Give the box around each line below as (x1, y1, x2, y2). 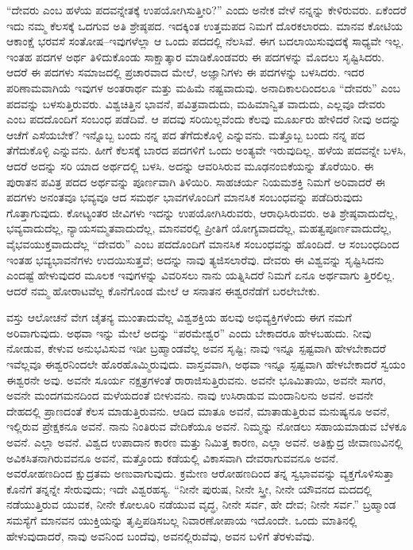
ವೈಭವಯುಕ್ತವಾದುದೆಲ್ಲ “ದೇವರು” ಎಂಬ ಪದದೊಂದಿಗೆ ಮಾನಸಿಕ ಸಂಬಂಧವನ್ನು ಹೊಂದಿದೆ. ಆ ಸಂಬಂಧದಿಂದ (6, 235, 399, 252)
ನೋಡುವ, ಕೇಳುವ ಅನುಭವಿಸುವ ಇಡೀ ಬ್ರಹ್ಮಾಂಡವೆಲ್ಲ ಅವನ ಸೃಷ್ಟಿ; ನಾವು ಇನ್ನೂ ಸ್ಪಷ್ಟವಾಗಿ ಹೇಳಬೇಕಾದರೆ (6, 340, 386, 357)
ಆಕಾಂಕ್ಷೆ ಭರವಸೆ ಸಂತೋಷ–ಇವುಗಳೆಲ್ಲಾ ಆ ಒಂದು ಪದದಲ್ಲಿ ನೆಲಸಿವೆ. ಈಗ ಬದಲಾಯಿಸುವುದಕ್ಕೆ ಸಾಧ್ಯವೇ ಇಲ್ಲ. (6, 33, 404, 49)
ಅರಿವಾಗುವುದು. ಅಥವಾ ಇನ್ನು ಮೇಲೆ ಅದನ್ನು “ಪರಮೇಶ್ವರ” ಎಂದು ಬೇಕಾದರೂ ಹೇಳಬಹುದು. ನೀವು (6, 324, 372, 341)
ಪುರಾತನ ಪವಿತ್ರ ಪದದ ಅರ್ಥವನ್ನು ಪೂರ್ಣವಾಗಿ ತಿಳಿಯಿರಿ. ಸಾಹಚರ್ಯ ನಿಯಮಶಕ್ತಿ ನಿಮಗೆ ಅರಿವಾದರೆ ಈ (6, 173, 385, 189)
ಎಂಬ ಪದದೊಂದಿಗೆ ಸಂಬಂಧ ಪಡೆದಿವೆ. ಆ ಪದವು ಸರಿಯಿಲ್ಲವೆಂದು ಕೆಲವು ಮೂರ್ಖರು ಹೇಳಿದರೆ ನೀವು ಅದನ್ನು (6, 111, 401, 127)
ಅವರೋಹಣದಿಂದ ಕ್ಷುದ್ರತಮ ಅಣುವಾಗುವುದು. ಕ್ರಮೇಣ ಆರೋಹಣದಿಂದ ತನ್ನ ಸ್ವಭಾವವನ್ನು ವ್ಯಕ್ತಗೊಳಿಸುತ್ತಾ (6, 465, 395, 482)
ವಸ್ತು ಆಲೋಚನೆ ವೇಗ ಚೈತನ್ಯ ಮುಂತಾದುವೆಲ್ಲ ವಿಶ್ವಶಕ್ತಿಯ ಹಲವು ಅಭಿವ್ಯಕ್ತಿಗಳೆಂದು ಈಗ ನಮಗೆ (6, 309, 352, 326)
